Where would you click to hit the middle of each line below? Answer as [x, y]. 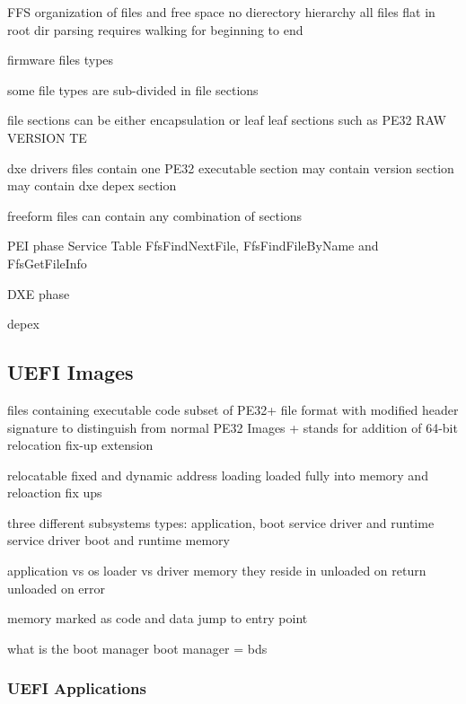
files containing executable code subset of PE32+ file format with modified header [233, 409]
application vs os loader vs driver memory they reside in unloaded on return [217, 571]
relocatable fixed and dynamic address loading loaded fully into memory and [218, 475]
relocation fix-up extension [80, 445]
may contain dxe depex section [92, 185]
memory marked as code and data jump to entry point [158, 618]
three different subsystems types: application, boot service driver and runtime [221, 522]
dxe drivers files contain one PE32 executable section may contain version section [231, 167]
